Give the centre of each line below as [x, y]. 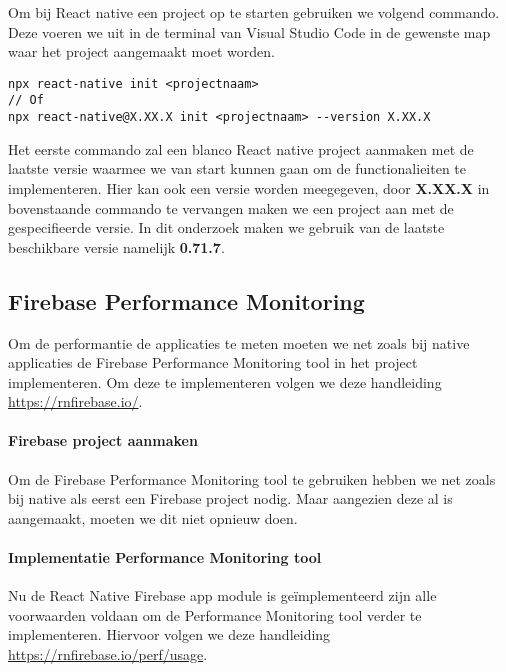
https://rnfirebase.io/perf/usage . [108, 654]
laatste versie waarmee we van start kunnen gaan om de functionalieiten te [237, 168]
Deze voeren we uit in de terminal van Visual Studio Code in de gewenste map [249, 31]
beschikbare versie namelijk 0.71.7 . [116, 246]
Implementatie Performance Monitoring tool [165, 557]
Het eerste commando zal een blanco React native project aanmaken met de [241, 148]
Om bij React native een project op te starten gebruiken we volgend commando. [254, 12]
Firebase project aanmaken [103, 440]
